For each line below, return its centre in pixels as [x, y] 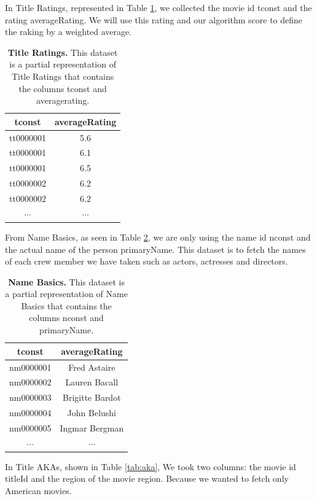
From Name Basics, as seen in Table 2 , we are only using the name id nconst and [158, 237]
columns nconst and [66, 318]
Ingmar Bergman [92, 427]
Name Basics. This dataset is [66, 281]
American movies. [38, 490]
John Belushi [92, 413]
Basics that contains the [66, 305]
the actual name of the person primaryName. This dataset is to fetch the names [155, 249]
